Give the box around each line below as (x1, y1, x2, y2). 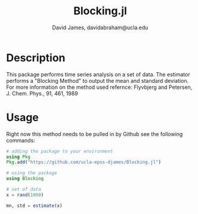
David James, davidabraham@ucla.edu (52, 24, 148, 31)
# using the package (6, 170, 58, 176)
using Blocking (6, 176, 44, 182)
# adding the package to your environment (6, 148, 113, 154)
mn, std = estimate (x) (6, 203, 63, 209)
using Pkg (6, 154, 31, 160)
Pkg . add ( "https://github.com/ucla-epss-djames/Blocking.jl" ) (6, 159, 162, 165)
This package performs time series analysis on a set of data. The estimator (6, 70, 190, 78)
